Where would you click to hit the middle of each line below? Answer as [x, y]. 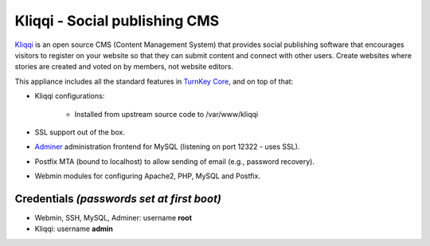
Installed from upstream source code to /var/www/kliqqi [166, 114]
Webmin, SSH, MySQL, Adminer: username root [113, 217]
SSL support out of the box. [80, 132]
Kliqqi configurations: [70, 96]
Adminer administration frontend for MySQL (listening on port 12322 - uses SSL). [167, 146]
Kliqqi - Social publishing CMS [117, 21]
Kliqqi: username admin [74, 229]
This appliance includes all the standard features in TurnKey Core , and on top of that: [154, 81]
